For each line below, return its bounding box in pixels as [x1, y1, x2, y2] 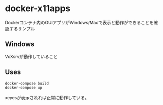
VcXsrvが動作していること [5, 53, 58, 59]
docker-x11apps [5, 3, 71, 14]
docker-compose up [5, 86, 42, 90]
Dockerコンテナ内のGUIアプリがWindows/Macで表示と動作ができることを [5, 19, 154, 25]
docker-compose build [5, 81, 49, 86]
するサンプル [9, 25, 35, 32]
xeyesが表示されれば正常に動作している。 [5, 95, 89, 101]
